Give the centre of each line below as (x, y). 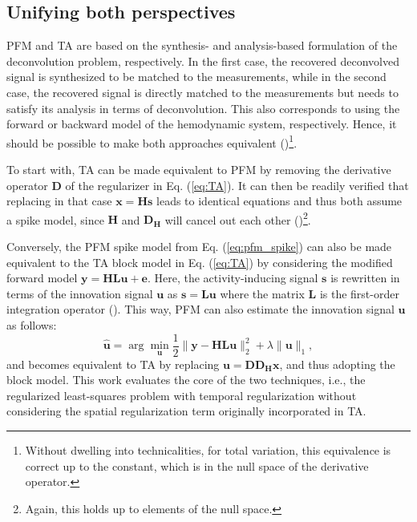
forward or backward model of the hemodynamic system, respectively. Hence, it (202, 124)
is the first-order (359, 293)
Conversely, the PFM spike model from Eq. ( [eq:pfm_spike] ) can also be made (199, 247)
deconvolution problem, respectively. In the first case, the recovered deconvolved (203, 61)
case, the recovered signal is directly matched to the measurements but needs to (202, 92)
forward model (42, 278)
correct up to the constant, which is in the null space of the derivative (197, 465)
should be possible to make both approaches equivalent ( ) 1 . (152, 141)
